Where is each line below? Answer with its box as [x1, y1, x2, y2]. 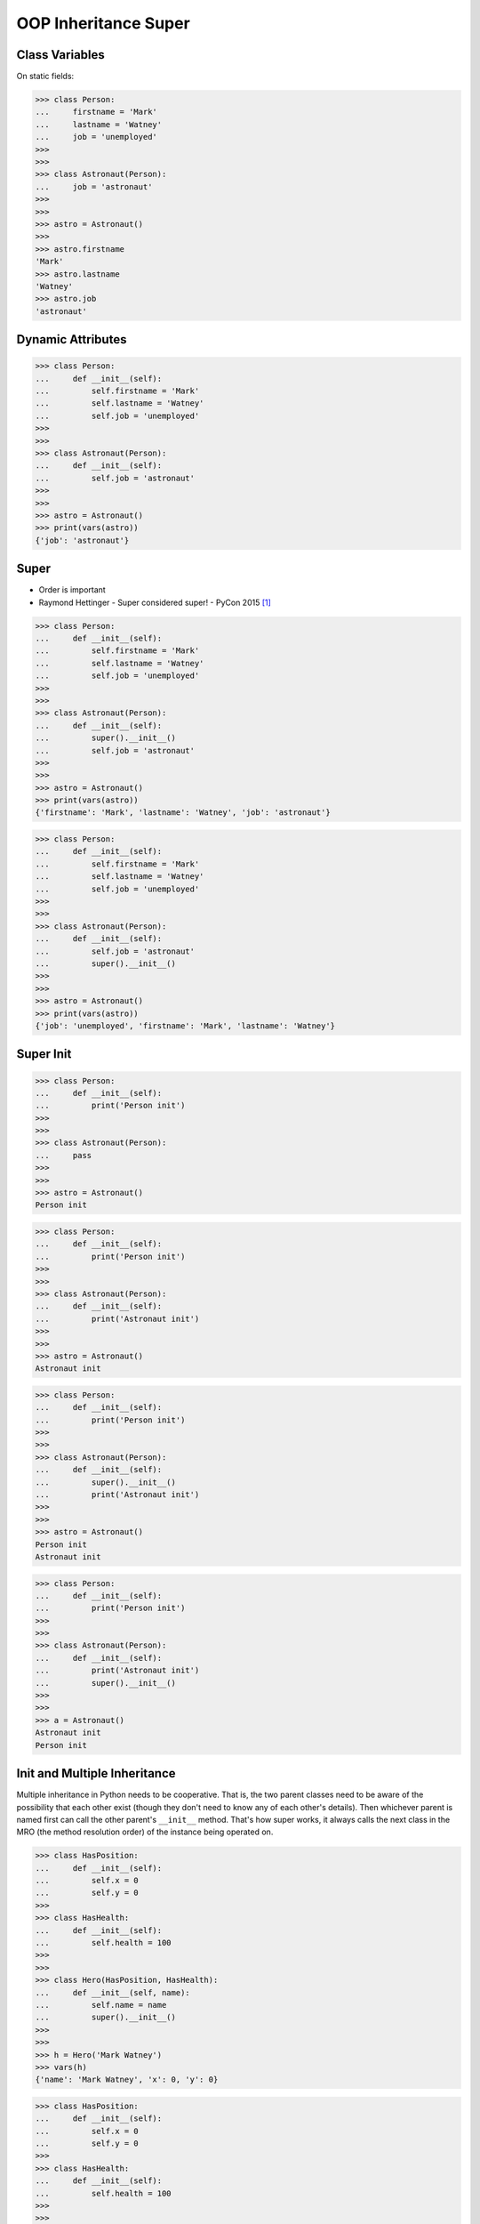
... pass [35, 1150, 92, 1160]
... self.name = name [35, 2000, 167, 2010]
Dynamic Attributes [16, 332, 127, 347]
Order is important [38, 584, 106, 595]
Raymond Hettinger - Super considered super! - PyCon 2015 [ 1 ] [38, 597, 271, 608]
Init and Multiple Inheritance [16, 1766, 177, 1781]
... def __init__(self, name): [35, 1987, 190, 1997]
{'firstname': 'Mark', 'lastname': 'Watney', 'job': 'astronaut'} [35, 808, 331, 818]
